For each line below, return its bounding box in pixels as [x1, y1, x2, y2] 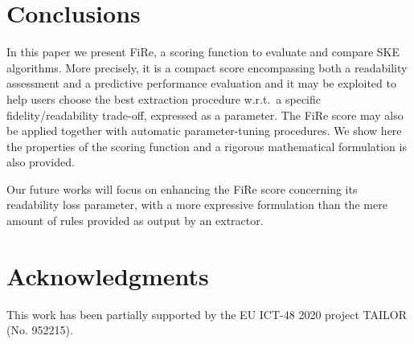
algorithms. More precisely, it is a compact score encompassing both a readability [6, 59, 408, 76]
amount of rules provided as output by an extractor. [6, 212, 264, 229]
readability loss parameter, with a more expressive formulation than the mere [6, 196, 387, 213]
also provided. [6, 154, 75, 170]
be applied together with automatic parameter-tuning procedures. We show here [6, 122, 402, 139]
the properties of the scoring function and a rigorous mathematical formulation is [6, 137, 407, 154]
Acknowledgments [6, 259, 209, 292]
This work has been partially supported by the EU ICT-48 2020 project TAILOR [6, 305, 407, 322]
